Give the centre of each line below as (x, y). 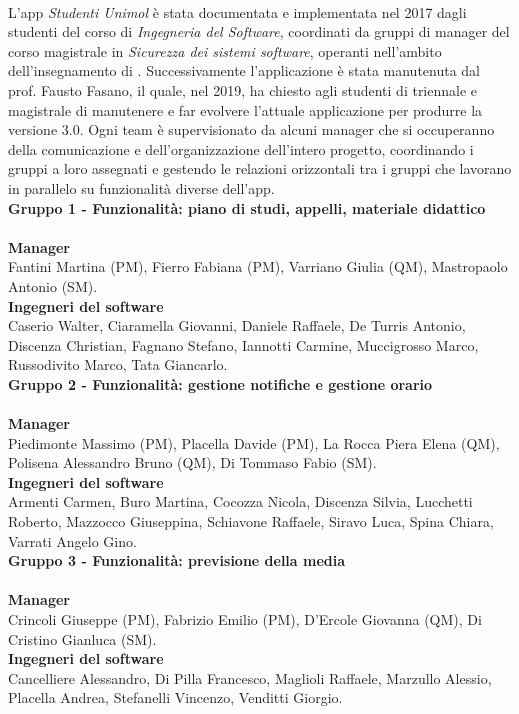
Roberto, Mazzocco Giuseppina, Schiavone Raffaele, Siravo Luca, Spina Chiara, (251, 521)
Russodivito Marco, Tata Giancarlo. (118, 364)
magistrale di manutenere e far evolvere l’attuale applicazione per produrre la (245, 109)
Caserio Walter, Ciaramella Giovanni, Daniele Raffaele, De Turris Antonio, (237, 325)
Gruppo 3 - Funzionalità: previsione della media (177, 560)
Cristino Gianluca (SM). (82, 638)
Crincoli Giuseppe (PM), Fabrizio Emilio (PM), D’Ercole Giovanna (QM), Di (245, 619)
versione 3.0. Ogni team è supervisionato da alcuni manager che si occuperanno (251, 129)
